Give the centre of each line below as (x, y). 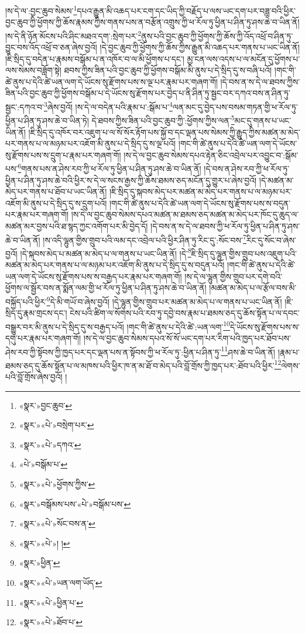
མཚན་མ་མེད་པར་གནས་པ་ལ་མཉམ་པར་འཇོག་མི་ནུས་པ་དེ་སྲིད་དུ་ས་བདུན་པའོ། (115, 265)
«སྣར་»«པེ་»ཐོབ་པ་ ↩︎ (51, 622)
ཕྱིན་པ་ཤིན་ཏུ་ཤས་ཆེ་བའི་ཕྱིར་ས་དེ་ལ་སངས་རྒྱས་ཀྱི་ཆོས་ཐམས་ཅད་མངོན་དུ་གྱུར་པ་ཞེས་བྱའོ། (131, 180)
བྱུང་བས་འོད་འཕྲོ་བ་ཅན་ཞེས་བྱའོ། (51, 47)
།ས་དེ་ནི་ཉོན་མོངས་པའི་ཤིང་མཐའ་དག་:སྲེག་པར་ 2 (73, 35)
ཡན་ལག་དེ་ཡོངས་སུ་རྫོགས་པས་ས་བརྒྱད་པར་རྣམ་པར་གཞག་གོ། (94, 276)
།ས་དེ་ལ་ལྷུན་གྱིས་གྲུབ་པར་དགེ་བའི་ (233, 276)
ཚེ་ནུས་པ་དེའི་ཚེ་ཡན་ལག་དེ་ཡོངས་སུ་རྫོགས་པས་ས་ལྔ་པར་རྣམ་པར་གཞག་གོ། (112, 81)
